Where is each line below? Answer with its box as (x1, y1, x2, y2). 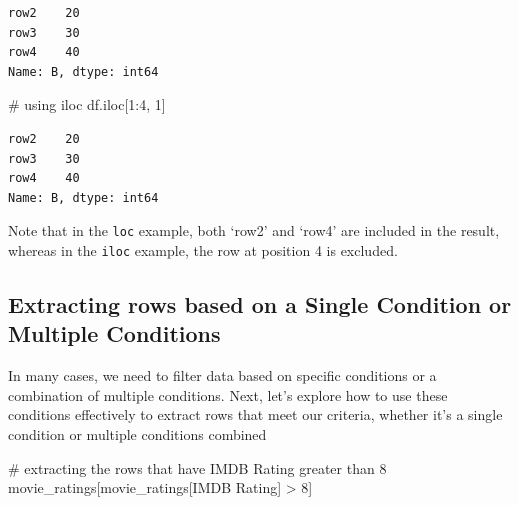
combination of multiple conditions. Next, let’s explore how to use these (8, 384, 448, 405)
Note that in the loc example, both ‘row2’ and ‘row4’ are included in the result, (8, 220, 500, 241)
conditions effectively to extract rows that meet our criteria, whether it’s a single (8, 404, 503, 425)
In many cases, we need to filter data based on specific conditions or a (8, 365, 437, 386)
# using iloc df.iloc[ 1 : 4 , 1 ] (8, 94, 166, 115)
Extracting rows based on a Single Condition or (8, 289, 512, 320)
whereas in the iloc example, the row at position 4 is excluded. (8, 240, 398, 260)
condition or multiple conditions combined (8, 424, 267, 445)
